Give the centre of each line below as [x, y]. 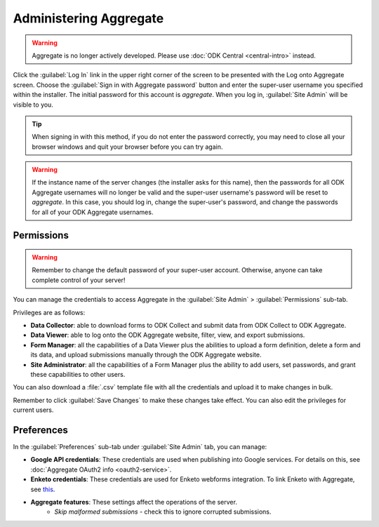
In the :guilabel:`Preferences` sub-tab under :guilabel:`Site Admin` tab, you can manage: [140, 447]
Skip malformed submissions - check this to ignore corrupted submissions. [163, 512]
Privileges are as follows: [49, 312]
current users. [33, 410]
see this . [43, 489]
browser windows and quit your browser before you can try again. [127, 147]
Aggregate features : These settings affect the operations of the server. [134, 502]
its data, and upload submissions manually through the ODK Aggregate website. [146, 355]
